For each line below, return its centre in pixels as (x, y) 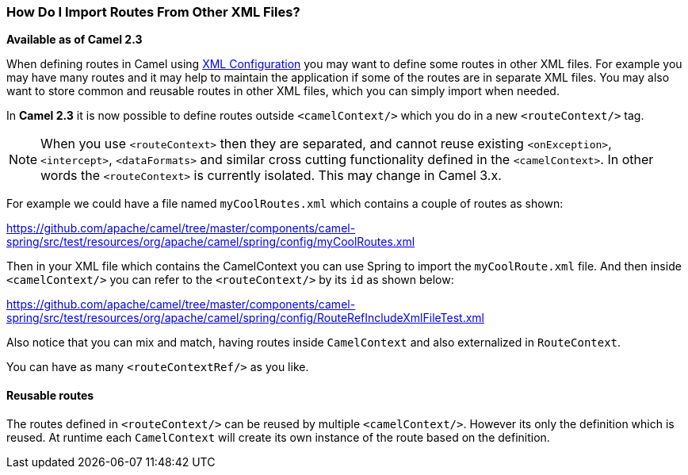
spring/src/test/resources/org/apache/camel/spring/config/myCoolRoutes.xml (211, 242)
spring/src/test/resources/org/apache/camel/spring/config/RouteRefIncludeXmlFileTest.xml (246, 318)
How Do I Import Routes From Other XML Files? (153, 12)
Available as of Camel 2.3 (75, 40)
